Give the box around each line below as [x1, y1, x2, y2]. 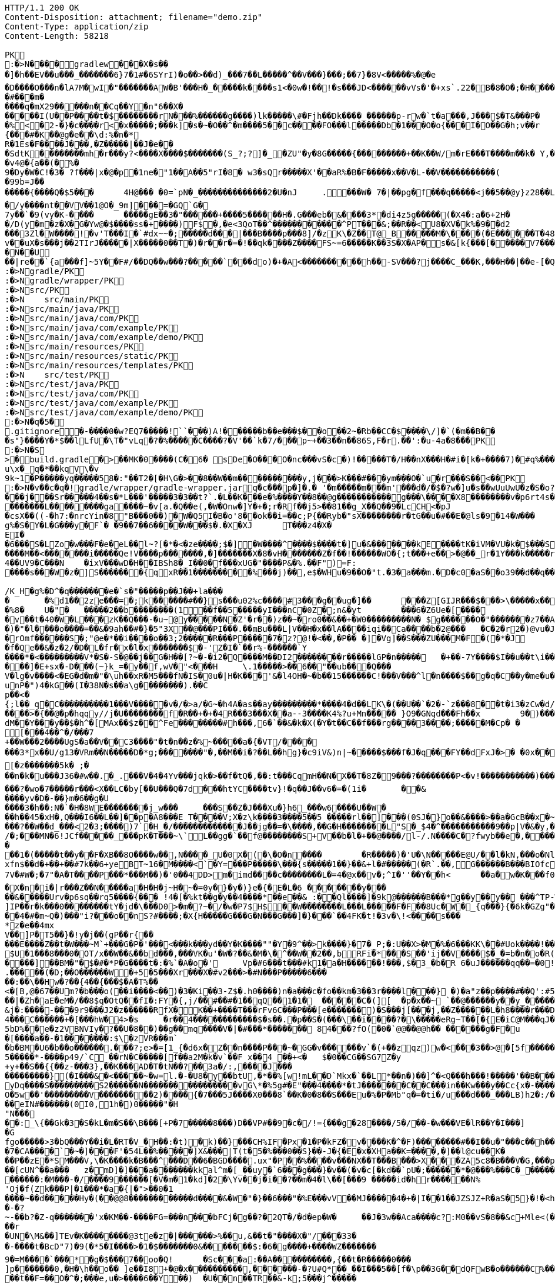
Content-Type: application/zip [5, 22, 149, 31]
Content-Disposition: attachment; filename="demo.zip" [5, 12, 263, 22]
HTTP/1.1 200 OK [5, 3, 79, 12]
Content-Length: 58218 [5, 31, 109, 41]
